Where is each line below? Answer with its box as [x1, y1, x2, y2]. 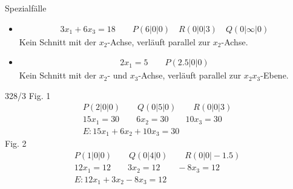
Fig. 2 [5, 137, 27, 150]
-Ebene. [260, 69, 289, 82]
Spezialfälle [5, 2, 47, 14]
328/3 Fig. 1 [5, 89, 51, 101]
